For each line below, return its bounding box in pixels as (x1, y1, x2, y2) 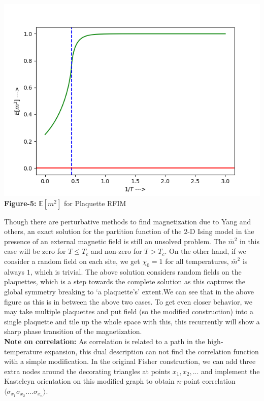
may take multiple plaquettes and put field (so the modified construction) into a (4, 306, 254, 317)
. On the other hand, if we (164, 246, 246, 256)
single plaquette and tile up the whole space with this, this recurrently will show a (4, 316, 260, 326)
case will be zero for (4, 246, 66, 256)
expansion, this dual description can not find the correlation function (44, 346, 259, 356)
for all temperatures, (165, 255, 229, 266)
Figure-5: (4, 197, 37, 208)
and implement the (201, 365, 260, 376)
